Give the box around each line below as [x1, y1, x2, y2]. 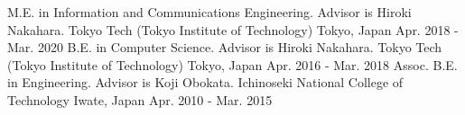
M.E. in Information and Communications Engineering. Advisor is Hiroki [7, 3, 412, 21]
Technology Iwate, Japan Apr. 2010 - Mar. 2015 [7, 90, 273, 109]
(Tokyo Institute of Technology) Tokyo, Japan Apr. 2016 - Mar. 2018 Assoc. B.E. [7, 55, 458, 74]
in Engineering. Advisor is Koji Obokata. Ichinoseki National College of [7, 73, 404, 92]
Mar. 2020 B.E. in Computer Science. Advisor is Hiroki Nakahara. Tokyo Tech [7, 38, 442, 57]
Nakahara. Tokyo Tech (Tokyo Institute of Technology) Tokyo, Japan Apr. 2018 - [7, 20, 459, 39]
